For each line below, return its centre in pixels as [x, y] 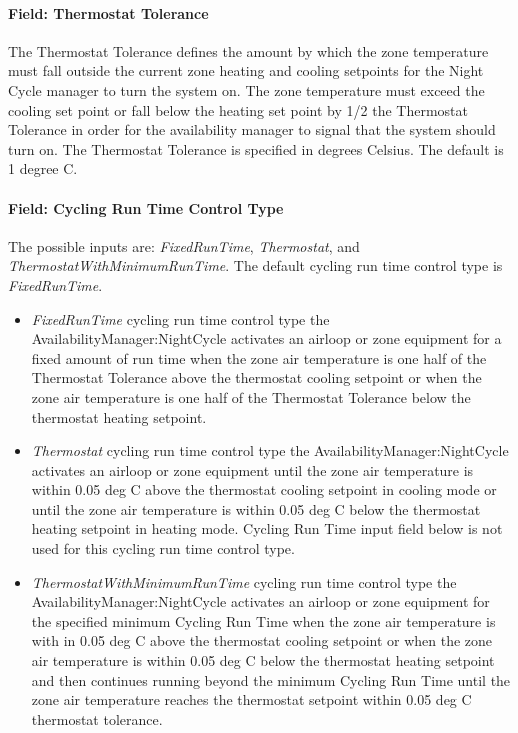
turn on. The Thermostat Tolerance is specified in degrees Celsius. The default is [256, 148]
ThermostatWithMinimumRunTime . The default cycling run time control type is [255, 265]
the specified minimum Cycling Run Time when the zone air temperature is [263, 620]
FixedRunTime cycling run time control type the [180, 318]
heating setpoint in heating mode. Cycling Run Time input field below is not [267, 528]
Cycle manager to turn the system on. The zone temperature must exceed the [246, 89]
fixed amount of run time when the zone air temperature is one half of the [259, 357]
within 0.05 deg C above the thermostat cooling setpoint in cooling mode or [264, 489]
